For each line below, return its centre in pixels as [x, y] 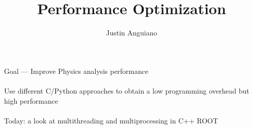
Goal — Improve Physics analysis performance [76, 71]
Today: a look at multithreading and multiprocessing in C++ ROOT [111, 120]
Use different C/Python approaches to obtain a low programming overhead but [127, 90]
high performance [31, 100]
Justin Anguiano [132, 33]
